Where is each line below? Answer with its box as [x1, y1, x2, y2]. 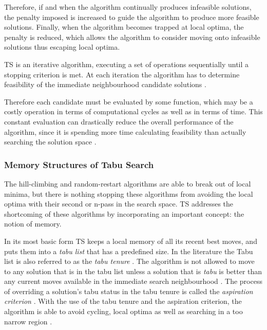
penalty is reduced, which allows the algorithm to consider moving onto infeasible [4, 31, 260, 42]
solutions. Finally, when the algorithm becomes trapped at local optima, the [4, 22, 244, 32]
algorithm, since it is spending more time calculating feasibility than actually [4, 126, 246, 137]
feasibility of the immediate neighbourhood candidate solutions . [4, 79, 206, 90]
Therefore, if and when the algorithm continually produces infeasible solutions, [4, 2, 252, 12]
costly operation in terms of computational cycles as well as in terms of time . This [4, 106, 263, 117]
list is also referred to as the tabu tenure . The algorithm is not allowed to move [4, 256, 255, 266]
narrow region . [4, 316, 52, 326]
